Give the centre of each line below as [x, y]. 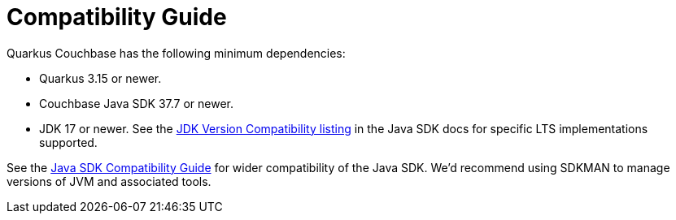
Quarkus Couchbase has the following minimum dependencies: [176, 53]
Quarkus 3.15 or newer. [100, 78]
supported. [68, 142]
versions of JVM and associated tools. [109, 181]
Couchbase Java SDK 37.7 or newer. [137, 103]
